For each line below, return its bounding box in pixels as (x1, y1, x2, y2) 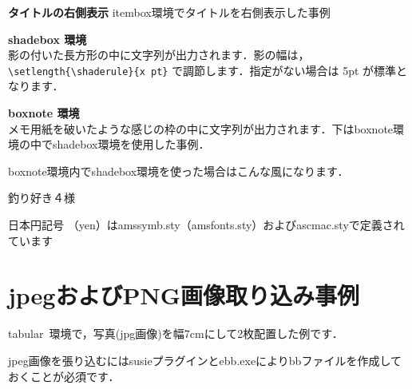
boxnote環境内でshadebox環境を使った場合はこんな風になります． (8, 162, 349, 179)
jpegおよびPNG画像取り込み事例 (8, 279, 359, 312)
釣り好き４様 (8, 189, 75, 206)
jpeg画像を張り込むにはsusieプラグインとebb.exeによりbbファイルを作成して (8, 351, 402, 368)
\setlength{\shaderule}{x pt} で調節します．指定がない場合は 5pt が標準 (8, 62, 397, 78)
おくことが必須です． (8, 367, 120, 384)
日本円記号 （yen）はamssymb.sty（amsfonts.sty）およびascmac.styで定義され (8, 216, 405, 232)
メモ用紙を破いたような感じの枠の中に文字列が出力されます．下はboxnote (8, 120, 394, 137)
